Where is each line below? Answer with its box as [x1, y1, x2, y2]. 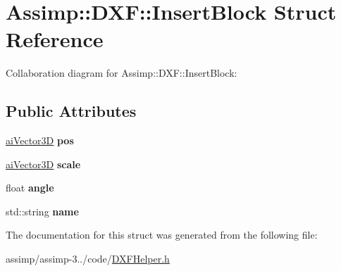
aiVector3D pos [6, 133, 74, 148]
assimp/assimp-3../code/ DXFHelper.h [6, 251, 170, 266]
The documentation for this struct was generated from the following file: [6, 227, 318, 242]
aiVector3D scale [6, 156, 81, 171]
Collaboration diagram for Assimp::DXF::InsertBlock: [6, 65, 237, 80]
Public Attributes [6, 100, 137, 122]
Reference [6, 25, 104, 53]
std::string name [6, 203, 79, 218]
